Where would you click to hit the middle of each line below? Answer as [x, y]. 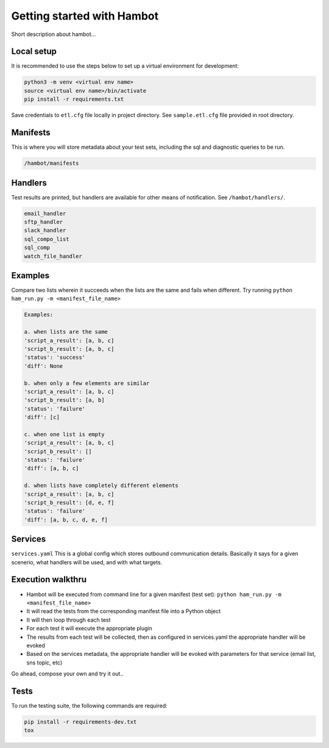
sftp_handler [44, 222]
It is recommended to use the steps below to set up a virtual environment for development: [125, 66]
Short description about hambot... [54, 34]
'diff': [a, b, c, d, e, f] [66, 520]
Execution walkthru [49, 580]
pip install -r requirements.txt [74, 99]
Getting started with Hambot [85, 16]
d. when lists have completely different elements [101, 486]
